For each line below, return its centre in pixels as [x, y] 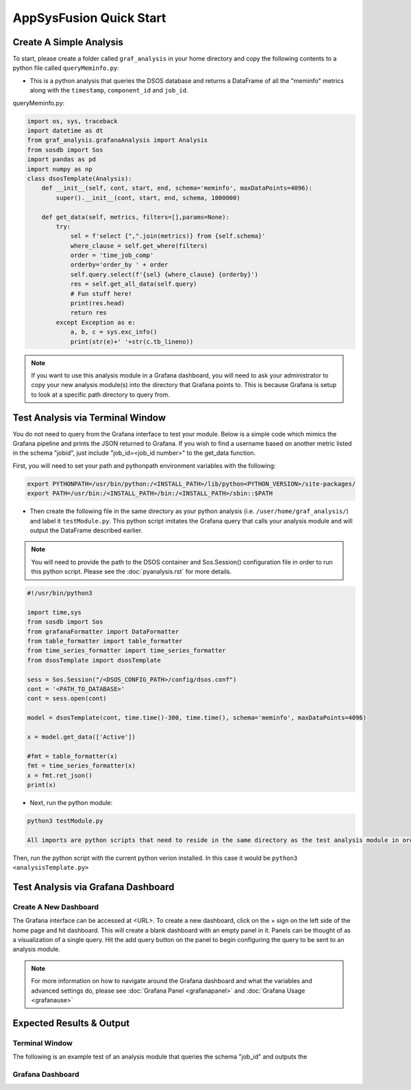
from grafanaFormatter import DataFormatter [103, 631]
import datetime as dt [65, 131]
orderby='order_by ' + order [119, 265]
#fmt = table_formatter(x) [72, 756]
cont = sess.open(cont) [67, 698]
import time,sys [54, 612]
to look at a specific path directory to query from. [101, 395]
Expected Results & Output [71, 1023]
